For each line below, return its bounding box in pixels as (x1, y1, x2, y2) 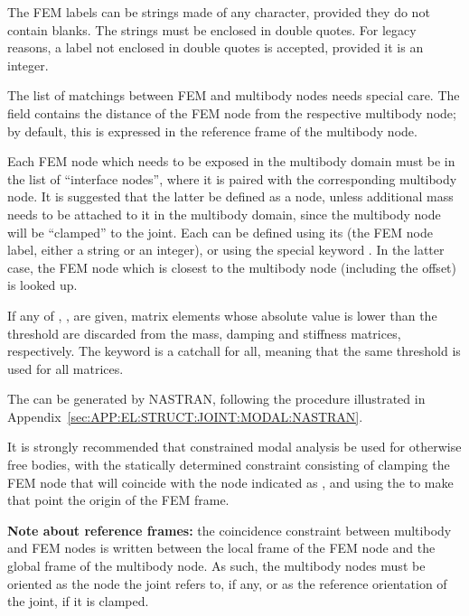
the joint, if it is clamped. (7, 592, 149, 611)
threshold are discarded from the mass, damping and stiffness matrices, (7, 323, 401, 342)
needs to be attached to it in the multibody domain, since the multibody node (7, 204, 441, 223)
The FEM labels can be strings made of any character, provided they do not (7, 3, 430, 21)
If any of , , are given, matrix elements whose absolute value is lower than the (7, 305, 437, 324)
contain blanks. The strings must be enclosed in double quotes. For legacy (7, 20, 417, 39)
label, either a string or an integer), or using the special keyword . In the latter (7, 240, 445, 259)
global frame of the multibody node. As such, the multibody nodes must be (7, 556, 426, 575)
